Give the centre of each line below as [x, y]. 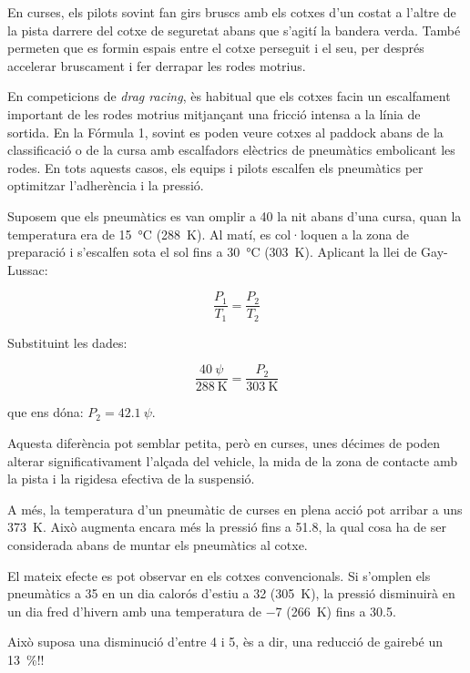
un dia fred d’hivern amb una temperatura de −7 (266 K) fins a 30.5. [202, 611]
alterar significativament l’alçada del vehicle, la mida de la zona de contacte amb [233, 460]
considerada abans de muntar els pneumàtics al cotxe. [158, 545]
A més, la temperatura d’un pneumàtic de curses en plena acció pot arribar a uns [235, 509]
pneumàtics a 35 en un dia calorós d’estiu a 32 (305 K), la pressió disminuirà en [231, 593]
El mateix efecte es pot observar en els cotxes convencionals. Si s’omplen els [219, 575]
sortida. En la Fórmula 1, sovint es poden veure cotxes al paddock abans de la [225, 132]
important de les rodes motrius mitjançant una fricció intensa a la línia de [214, 113]
